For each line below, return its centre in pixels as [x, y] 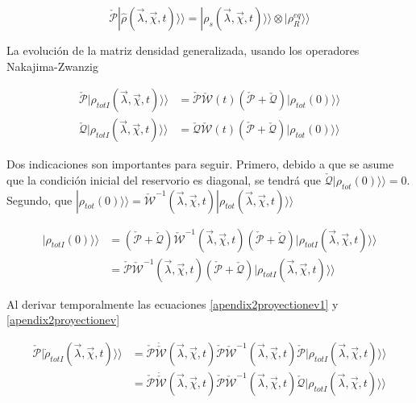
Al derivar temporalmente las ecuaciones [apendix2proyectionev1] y [173, 303]
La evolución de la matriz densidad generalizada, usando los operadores [183, 50]
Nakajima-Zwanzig [52, 66]
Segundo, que [40, 199]
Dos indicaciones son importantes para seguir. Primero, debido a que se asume [200, 164]
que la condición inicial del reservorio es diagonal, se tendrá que [164, 179]
